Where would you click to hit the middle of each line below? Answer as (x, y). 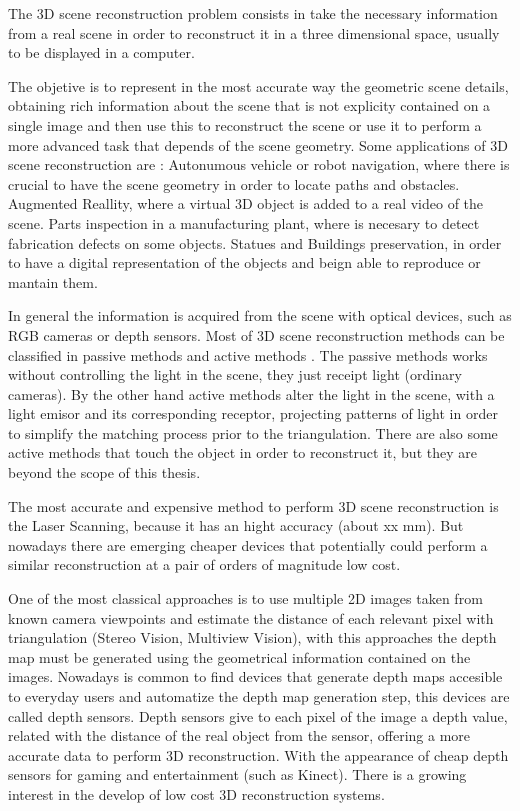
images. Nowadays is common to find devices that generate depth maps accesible (255, 676)
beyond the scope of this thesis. (104, 472)
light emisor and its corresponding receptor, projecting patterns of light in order (253, 413)
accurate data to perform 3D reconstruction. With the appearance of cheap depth (258, 754)
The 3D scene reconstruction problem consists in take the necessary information (253, 13)
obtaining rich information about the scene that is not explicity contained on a (249, 105)
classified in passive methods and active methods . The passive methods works (248, 354)
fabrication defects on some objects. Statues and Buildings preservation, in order (255, 242)
